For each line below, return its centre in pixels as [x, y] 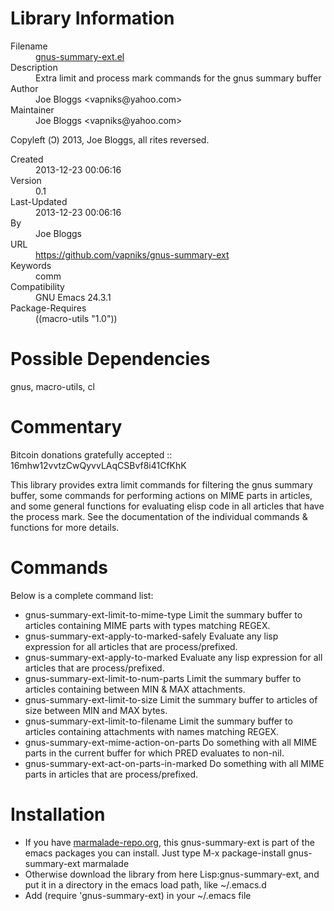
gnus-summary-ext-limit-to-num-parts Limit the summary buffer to [163, 678]
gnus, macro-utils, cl [52, 386]
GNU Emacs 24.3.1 [73, 297]
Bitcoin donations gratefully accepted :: [91, 454]
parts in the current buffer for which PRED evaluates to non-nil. [154, 753]
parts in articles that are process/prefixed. [111, 774]
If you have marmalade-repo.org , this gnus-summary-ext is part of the [169, 842]
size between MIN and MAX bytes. [96, 710]
